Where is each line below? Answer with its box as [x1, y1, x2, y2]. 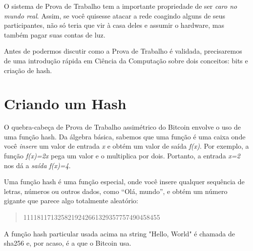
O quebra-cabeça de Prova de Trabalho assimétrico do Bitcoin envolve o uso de [4, 122, 241, 132]
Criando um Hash [4, 94, 126, 114]
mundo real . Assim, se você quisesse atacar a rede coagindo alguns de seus [4, 10, 226, 20]
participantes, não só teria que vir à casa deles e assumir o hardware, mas [4, 20, 225, 30]
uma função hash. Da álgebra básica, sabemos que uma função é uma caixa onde [4, 131, 246, 141]
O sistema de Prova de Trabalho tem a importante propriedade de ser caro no [4, 1, 237, 11]
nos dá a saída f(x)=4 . [4, 160, 71, 170]
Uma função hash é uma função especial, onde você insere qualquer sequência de [4, 176, 245, 187]
